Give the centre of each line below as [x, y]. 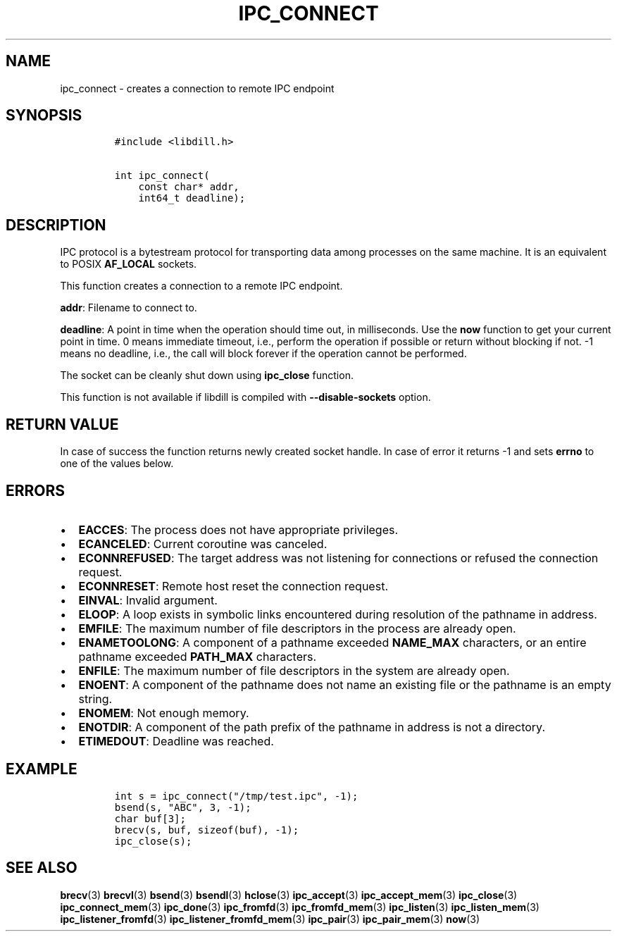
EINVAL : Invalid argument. [148, 600]
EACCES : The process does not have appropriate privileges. [238, 529]
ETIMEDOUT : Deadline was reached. [176, 741]
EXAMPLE [42, 769]
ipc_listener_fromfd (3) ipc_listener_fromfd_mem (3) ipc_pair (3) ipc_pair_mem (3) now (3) [270, 919]
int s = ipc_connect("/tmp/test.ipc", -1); [236, 796]
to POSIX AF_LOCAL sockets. [129, 264]
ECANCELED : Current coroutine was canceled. [203, 544]
